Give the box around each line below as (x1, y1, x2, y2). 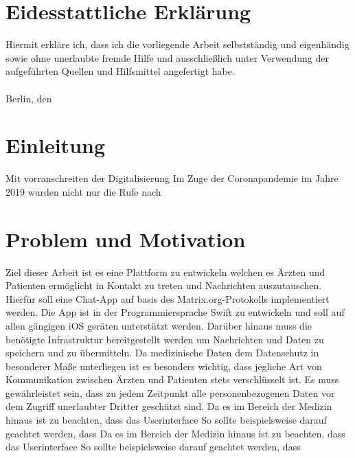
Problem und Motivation (5, 225, 246, 253)
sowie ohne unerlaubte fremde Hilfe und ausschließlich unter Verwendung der (5, 50, 330, 65)
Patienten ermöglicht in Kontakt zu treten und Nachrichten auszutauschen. (5, 278, 322, 293)
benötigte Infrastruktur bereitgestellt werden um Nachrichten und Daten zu (5, 332, 324, 346)
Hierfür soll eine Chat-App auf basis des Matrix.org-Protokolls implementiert (5, 291, 330, 306)
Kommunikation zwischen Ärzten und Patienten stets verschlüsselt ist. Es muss (5, 372, 339, 387)
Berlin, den (5, 91, 52, 105)
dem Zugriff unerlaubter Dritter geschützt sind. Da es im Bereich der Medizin (5, 399, 332, 413)
